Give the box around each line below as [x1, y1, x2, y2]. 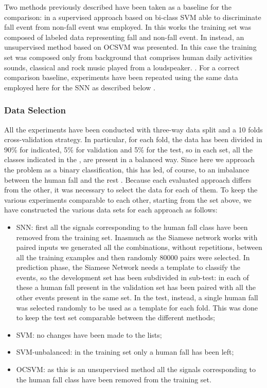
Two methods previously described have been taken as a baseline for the [4, 2, 232, 12]
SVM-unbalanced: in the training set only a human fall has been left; [16, 346, 234, 357]
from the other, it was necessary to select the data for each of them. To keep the [4, 184, 258, 195]
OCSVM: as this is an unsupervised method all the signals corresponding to [16, 364, 256, 375]
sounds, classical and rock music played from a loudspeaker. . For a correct [4, 62, 240, 72]
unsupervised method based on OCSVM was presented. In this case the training [4, 42, 257, 52]
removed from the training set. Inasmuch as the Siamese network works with [16, 231, 258, 242]
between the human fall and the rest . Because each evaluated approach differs [4, 174, 252, 185]
